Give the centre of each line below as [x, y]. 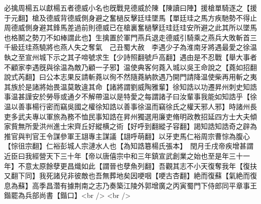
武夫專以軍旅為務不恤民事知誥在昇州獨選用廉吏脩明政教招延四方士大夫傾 [137, 116]
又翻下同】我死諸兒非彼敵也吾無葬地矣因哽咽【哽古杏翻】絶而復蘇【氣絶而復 [130, 176]
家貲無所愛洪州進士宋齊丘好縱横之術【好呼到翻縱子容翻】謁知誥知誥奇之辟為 [130, 126]
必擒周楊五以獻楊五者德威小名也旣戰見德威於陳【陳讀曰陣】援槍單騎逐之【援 [130, 8]
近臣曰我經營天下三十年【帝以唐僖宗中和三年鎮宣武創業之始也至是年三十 [123, 155]
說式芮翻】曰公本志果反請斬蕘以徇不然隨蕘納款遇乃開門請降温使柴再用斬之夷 [130, 77]
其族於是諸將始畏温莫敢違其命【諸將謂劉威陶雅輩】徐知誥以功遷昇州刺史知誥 [130, 86]
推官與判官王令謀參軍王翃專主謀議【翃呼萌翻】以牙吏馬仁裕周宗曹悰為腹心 [127, 136]
